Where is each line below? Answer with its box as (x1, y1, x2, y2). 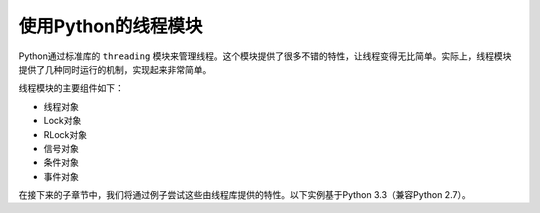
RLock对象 (43, 128, 88, 140)
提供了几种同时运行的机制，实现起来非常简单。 (18, 63, 212, 75)
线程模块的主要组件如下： (18, 82, 124, 94)
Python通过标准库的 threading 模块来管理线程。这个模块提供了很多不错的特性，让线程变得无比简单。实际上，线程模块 (18, 50, 512, 62)
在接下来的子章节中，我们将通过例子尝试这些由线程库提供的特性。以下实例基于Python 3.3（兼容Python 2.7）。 (18, 189, 471, 201)
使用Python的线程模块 (18, 15, 203, 37)
